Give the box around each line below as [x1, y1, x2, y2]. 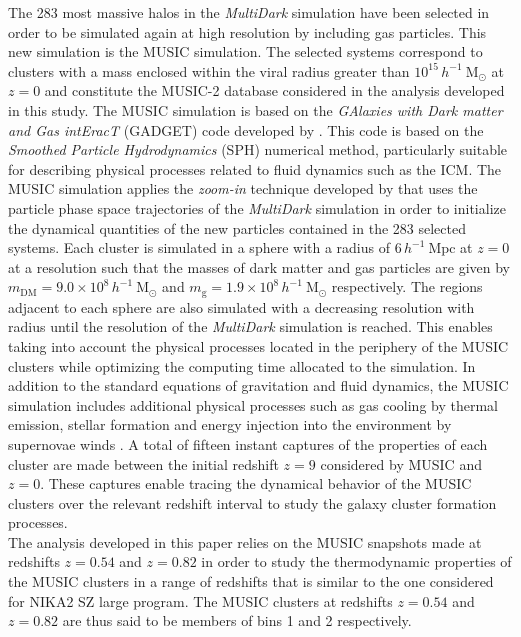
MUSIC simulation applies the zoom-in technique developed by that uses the [8, 178, 478, 199]
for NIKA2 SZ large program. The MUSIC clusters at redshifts [8, 590, 393, 611]
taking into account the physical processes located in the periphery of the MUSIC [8, 335, 509, 356]
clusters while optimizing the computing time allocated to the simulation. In [8, 355, 476, 376]
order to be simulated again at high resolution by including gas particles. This [8, 21, 487, 42]
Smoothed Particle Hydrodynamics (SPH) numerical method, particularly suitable [8, 139, 508, 160]
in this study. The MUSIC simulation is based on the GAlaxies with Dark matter [8, 99, 503, 120]
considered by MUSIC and [320, 453, 482, 474]
